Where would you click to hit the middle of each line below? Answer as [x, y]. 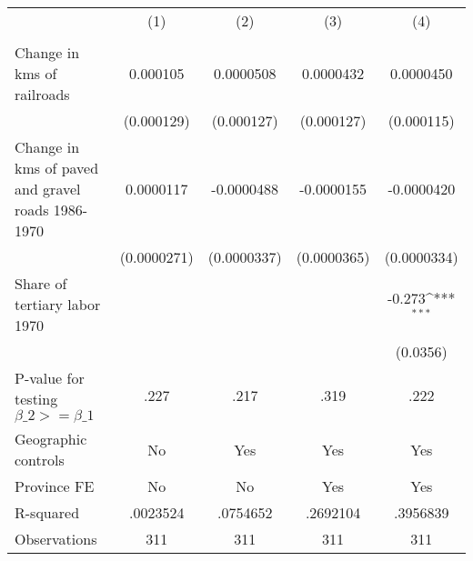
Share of [41, 283]
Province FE [55, 486]
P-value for [50, 378]
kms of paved [57, 168]
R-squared [47, 512]
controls [40, 460]
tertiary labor [58, 304]
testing [36, 399]
